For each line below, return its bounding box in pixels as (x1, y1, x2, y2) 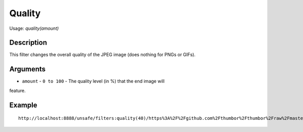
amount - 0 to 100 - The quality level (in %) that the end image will (22, 78, 165, 84)
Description (9, 38, 47, 47)
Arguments (9, 65, 46, 73)
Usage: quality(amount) (9, 25, 59, 31)
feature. (9, 87, 26, 94)
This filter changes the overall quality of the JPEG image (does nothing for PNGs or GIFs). (9, 52, 196, 58)
